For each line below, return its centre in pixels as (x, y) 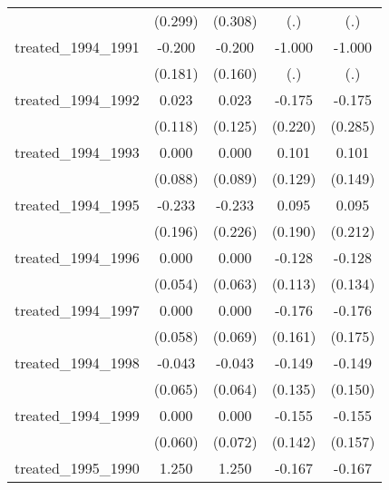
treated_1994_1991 (77, 47)
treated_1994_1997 (77, 310)
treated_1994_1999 (77, 415)
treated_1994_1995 (77, 205)
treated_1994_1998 (77, 363)
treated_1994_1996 (77, 257)
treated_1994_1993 (77, 152)
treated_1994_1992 (77, 99)
